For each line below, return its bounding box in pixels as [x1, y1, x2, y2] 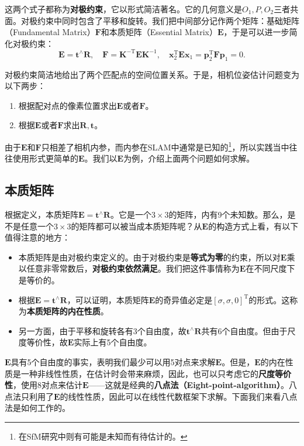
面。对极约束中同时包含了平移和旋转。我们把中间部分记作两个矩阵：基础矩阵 [5, 14, 299, 26]
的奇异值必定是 [155, 293, 213, 306]
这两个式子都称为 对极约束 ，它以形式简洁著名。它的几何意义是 [5, 3, 242, 15]
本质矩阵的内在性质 [26, 305, 101, 317]
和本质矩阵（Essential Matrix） [101, 26, 217, 38]
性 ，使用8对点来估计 [5, 379, 82, 391]
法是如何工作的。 [5, 402, 70, 414]
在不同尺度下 [246, 262, 295, 275]
